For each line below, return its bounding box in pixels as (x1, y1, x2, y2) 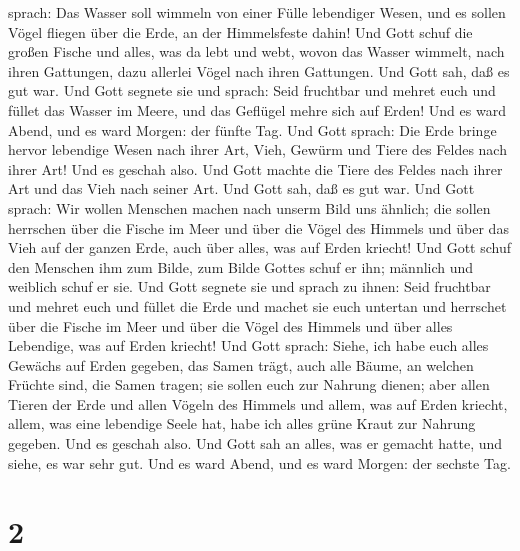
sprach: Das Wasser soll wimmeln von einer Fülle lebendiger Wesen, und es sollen (8, 2, 506, 22)
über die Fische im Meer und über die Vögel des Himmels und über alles (8, 315, 453, 336)
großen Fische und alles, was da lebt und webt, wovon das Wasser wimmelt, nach (8, 41, 505, 62)
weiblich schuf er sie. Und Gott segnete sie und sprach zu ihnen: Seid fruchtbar (8, 276, 491, 297)
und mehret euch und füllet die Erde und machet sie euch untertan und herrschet (8, 295, 507, 316)
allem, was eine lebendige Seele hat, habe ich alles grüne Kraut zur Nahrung (8, 413, 476, 434)
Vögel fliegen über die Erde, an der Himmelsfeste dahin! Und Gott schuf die (8, 21, 473, 42)
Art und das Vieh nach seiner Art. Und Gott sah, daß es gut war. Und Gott (8, 178, 475, 199)
